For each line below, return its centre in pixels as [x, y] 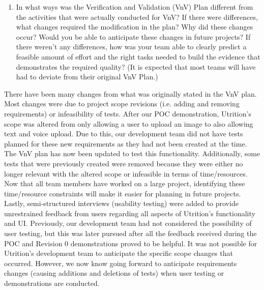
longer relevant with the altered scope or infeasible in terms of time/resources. [126, 173]
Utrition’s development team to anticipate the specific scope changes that [119, 253]
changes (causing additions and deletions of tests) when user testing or [114, 273]
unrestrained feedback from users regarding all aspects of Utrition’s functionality [130, 213]
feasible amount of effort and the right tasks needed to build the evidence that [138, 56]
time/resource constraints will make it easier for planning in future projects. [123, 193]
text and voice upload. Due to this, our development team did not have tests [124, 134]
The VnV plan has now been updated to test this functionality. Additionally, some [132, 153]
